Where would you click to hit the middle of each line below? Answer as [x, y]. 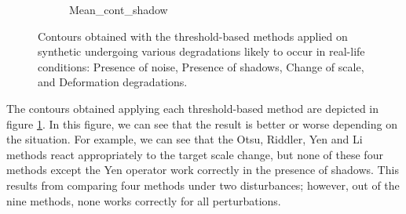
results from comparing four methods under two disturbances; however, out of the [203, 185]
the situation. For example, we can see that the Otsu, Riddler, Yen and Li [185, 139]
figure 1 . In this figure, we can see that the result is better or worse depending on [202, 123]
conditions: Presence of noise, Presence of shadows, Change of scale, [201, 66]
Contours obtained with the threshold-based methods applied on [193, 36]
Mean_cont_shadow [119, 9]
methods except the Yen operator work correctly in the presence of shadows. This [203, 170]
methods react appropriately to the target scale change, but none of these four [195, 154]
